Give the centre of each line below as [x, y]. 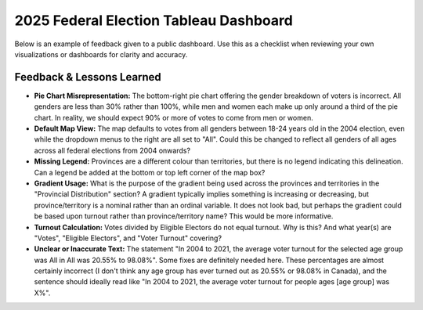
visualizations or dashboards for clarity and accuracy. [101, 54]
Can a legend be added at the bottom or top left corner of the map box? [150, 172]
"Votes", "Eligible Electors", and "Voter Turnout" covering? [128, 238]
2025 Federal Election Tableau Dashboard [154, 20]
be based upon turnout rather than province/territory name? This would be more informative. [184, 216]
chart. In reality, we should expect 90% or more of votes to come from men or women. [174, 117]
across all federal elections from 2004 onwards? [112, 150]
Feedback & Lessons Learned [88, 77]
